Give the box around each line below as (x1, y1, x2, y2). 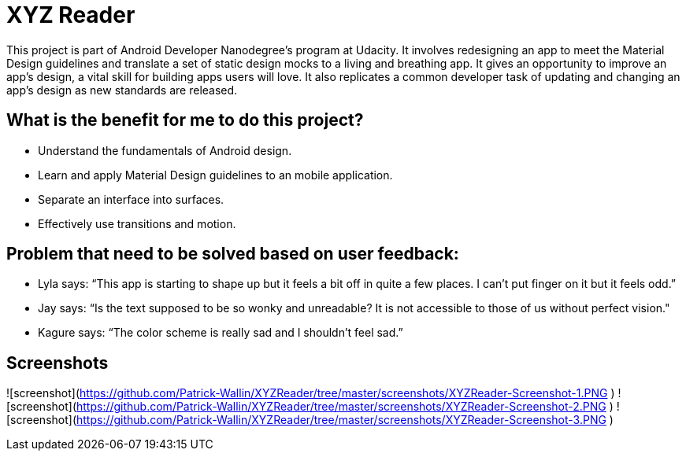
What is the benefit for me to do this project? (6, 110, 364, 131)
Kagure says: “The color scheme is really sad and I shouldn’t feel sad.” (38, 326, 403, 340)
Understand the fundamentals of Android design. (38, 143, 292, 157)
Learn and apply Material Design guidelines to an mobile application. (38, 168, 393, 182)
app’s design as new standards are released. (6, 83, 238, 97)
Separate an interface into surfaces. (38, 192, 224, 206)
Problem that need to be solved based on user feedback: (6, 244, 459, 264)
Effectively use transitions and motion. (38, 216, 236, 230)
